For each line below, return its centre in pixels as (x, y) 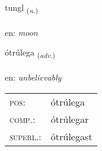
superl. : (26, 136)
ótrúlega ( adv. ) (30, 53)
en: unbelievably (33, 77)
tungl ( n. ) (21, 8)
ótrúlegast (72, 136)
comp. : (22, 119)
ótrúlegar (70, 119)
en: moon (21, 32)
